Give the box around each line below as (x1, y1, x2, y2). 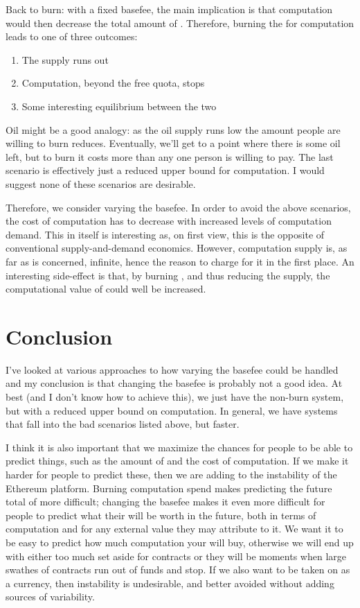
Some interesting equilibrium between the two (21, 98, 217, 113)
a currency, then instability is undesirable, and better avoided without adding (6, 575, 334, 590)
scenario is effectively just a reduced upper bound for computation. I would (6, 163, 325, 177)
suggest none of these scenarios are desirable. (6, 176, 196, 191)
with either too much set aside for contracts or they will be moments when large (6, 548, 347, 563)
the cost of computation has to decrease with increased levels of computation (6, 214, 332, 228)
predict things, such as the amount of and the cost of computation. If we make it (6, 453, 349, 468)
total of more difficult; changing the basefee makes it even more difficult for (6, 494, 325, 509)
